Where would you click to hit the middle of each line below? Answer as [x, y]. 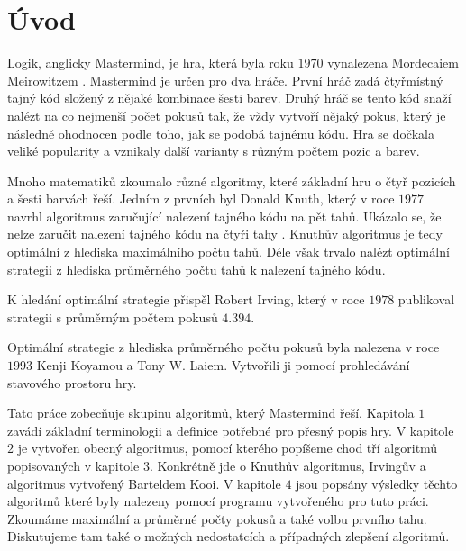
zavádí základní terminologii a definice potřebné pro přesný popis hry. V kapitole [231, 430]
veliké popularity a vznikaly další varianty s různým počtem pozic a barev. [214, 151]
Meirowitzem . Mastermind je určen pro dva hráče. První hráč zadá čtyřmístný [225, 80]
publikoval [426, 299]
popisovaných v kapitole [73, 465]
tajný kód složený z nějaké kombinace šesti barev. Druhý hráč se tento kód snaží [229, 98]
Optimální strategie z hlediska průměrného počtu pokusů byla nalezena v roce [224, 347]
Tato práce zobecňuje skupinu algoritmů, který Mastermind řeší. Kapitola [211, 413]
